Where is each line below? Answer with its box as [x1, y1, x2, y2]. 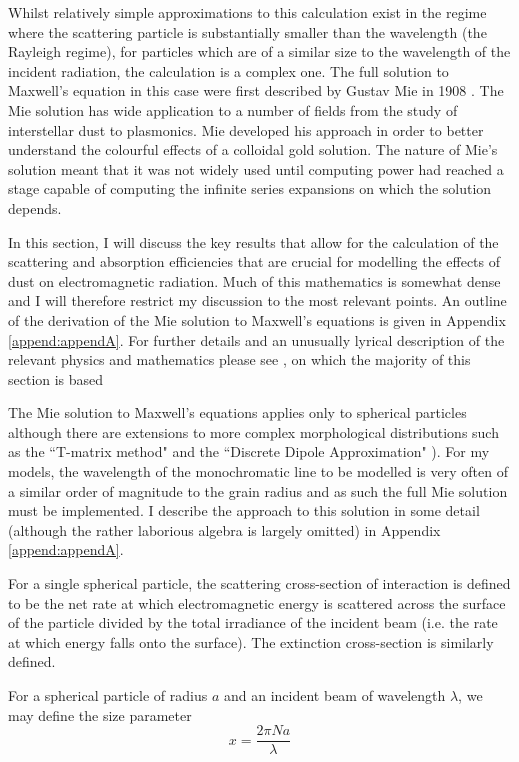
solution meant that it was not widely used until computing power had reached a [8, 158, 504, 179]
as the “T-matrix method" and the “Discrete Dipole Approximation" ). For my [8, 441, 490, 462]
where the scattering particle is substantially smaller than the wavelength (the [8, 21, 487, 42]
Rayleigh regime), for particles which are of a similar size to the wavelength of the [8, 41, 511, 62]
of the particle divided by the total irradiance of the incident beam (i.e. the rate [8, 612, 498, 633]
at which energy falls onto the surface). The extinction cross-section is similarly [8, 631, 494, 652]
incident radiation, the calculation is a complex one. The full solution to [8, 60, 449, 81]
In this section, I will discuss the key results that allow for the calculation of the [8, 231, 499, 252]
